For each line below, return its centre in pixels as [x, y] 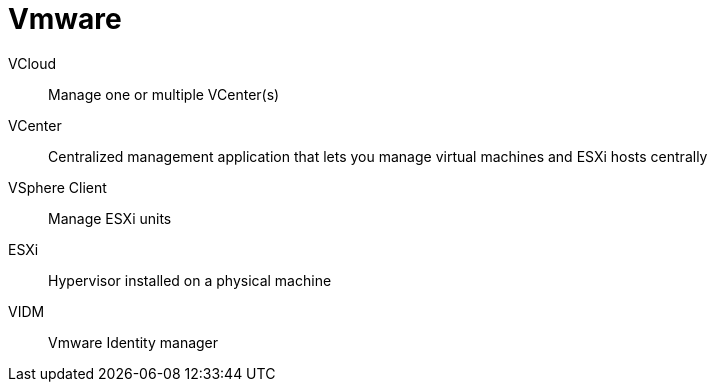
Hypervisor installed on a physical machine [190, 280]
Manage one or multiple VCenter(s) [164, 94]
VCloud [32, 63]
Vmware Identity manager [133, 342]
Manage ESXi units [110, 218]
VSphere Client [57, 187]
